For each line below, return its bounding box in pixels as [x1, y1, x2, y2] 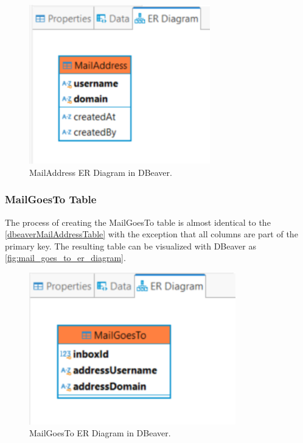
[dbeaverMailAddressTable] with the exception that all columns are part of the [5, 228, 298, 240]
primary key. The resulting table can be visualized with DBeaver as [5, 239, 256, 252]
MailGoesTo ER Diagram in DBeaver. [29, 427, 171, 439]
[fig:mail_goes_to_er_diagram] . [5, 251, 126, 264]
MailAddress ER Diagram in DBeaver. [29, 166, 172, 178]
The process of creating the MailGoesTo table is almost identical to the [5, 215, 271, 228]
